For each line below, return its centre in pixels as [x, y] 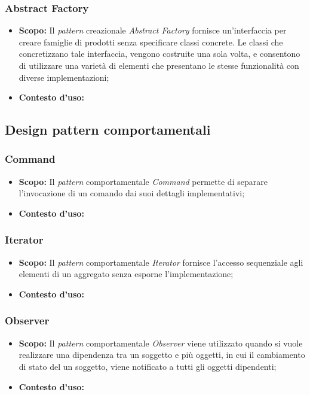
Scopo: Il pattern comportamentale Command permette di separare [143, 181]
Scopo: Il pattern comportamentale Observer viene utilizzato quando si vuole [161, 343]
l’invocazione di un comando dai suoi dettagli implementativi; [132, 193]
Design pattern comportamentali [108, 130]
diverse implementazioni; [64, 77]
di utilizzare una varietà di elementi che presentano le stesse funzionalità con [159, 65]
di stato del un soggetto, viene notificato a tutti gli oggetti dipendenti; [148, 366]
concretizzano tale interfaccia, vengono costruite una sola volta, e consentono [159, 54]
